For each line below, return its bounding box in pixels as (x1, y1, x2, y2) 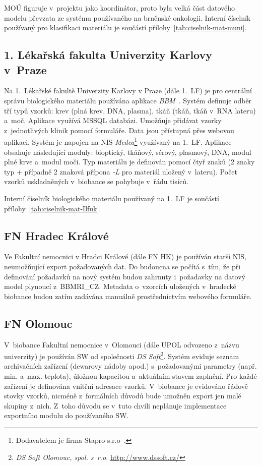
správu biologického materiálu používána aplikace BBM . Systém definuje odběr (4, 95, 252, 105)
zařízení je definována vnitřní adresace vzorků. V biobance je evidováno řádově (4, 380, 248, 391)
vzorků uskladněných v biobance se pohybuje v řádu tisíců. (4, 176, 188, 187)
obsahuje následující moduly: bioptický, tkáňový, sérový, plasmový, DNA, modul (4, 146, 251, 157)
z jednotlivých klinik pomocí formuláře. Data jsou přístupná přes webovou (4, 125, 234, 135)
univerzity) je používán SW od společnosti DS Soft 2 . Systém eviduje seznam (4, 349, 239, 361)
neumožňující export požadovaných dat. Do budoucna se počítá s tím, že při (4, 261, 241, 271)
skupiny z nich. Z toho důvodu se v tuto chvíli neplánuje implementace (4, 400, 227, 411)
